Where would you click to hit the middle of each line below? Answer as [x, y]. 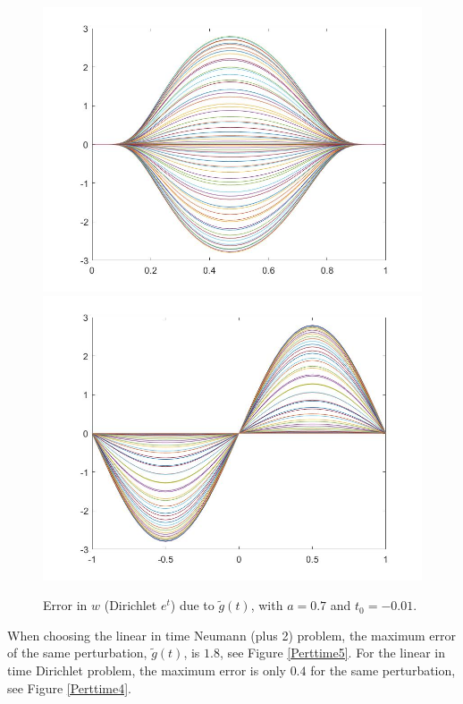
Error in [65, 605]
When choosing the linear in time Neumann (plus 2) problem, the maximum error [232, 635]
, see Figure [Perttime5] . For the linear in [332, 653]
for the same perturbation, [383, 670]
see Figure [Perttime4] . [69, 687]
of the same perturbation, [77, 653]
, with [267, 605]
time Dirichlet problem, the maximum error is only [147, 670]
